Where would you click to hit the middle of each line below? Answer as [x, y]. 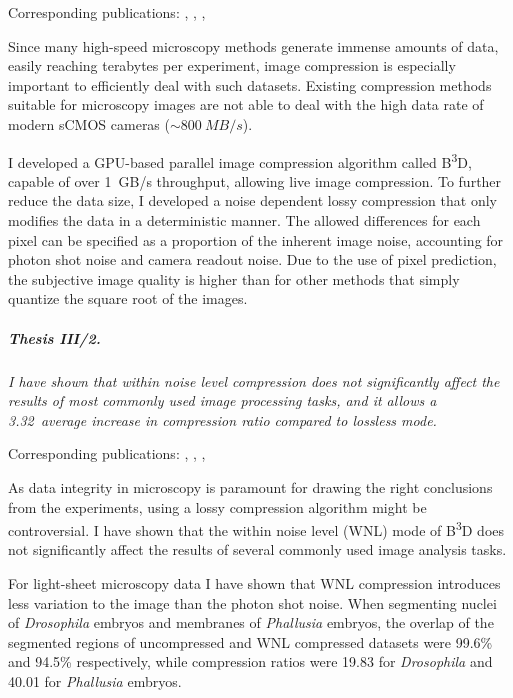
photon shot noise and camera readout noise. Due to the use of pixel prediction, [252, 259]
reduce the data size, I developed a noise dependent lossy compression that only [252, 200]
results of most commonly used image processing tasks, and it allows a [222, 400]
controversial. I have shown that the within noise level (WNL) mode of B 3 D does [256, 528]
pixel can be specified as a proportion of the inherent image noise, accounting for [256, 239]
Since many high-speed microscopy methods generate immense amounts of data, [253, 45]
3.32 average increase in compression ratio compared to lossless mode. [222, 419]
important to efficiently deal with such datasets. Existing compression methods [250, 84]
